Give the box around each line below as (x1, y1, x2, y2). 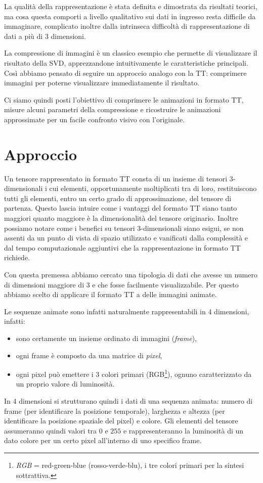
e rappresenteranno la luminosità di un (123, 425, 244, 436)
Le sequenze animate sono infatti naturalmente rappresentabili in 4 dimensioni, (4, 306, 249, 316)
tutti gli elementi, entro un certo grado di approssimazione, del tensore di (4, 192, 232, 203)
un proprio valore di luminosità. (16, 378, 115, 389)
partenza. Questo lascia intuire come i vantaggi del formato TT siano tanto (4, 203, 237, 213)
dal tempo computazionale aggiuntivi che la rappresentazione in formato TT (4, 242, 241, 253)
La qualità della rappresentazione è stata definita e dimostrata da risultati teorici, (4, 1, 257, 11)
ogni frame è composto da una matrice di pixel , (16, 350, 162, 360)
